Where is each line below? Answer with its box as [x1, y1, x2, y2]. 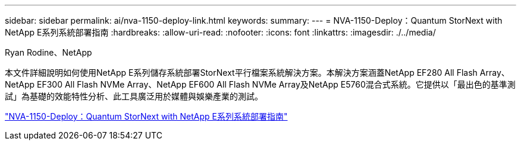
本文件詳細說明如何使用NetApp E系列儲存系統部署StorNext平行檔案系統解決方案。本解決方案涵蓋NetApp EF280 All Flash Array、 [5, 67, 510, 78]
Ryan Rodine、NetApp [5, 47, 92, 57]
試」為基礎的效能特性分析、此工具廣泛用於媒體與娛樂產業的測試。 [5, 91, 263, 101]
